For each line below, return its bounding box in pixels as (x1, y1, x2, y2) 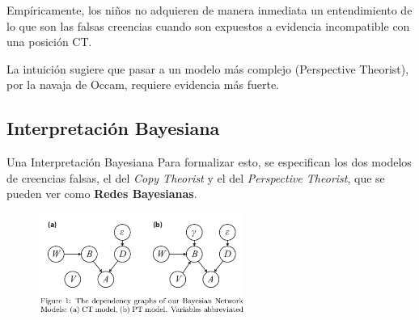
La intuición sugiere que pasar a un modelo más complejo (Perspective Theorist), (6, 60, 409, 77)
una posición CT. (6, 33, 92, 50)
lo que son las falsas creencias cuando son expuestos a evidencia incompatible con (6, 17, 410, 34)
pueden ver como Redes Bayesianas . (6, 185, 197, 202)
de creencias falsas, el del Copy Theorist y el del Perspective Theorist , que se (6, 169, 385, 186)
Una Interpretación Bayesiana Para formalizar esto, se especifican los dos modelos (6, 154, 412, 171)
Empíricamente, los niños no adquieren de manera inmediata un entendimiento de (6, 2, 413, 18)
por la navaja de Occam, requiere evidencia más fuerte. (6, 76, 279, 93)
